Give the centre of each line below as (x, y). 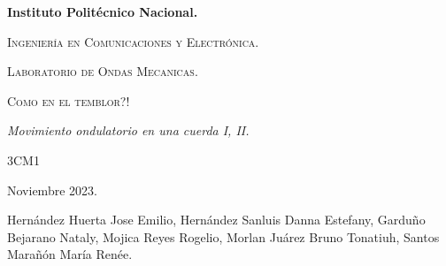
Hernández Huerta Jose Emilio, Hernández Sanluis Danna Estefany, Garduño (216, 220)
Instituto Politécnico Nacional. (103, 11)
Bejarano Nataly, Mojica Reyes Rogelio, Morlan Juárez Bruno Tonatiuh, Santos (223, 236)
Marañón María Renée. (70, 254)
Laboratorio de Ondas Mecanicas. (103, 71)
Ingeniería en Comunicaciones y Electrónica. (133, 41)
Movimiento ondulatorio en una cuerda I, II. (128, 130)
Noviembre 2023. (52, 190)
